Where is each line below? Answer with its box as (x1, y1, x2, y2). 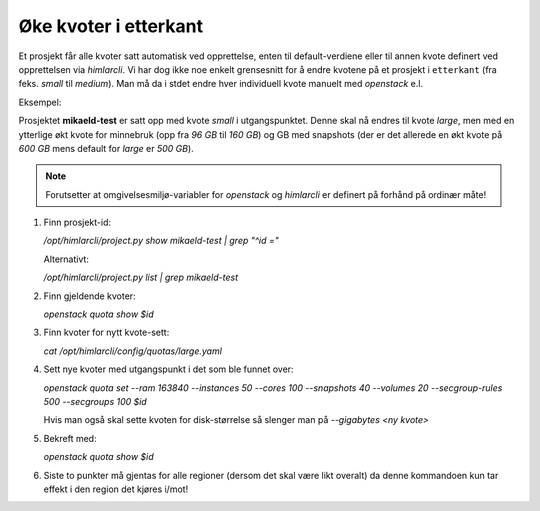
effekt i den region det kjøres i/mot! (43, 483, 189, 495)
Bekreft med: (43, 432, 97, 444)
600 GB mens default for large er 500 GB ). (18, 142, 194, 154)
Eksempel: (18, 96, 62, 108)
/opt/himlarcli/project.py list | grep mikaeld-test (43, 271, 239, 284)
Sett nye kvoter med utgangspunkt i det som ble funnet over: (43, 363, 294, 375)
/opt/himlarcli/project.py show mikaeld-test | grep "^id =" (43, 235, 280, 247)
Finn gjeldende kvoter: (43, 290, 136, 302)
